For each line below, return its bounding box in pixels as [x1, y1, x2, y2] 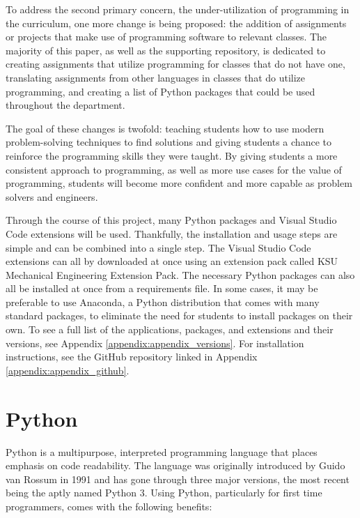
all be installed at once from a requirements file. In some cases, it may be [6, 281, 318, 296]
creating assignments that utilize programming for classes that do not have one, [6, 56, 345, 71]
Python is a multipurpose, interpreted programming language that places [6, 444, 318, 459]
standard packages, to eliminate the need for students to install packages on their [6, 308, 353, 323]
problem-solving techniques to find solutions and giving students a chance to [6, 135, 331, 149]
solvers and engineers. [6, 189, 98, 204]
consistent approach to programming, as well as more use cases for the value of [6, 162, 342, 176]
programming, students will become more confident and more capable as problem [6, 176, 352, 190]
